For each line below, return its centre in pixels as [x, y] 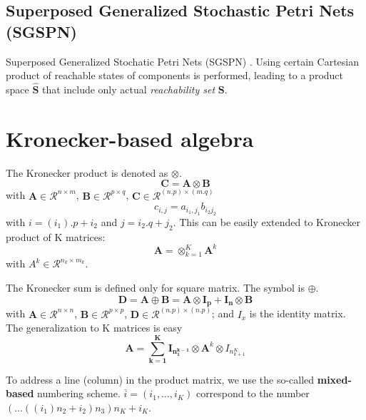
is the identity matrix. [298, 313]
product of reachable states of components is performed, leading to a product [175, 75]
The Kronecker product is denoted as [87, 172]
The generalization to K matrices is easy [94, 328]
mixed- [334, 379]
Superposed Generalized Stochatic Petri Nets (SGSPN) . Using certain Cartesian [182, 61]
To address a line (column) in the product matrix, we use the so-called [160, 379]
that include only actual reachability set [129, 89]
